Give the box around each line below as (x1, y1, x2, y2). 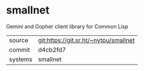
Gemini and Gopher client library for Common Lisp (6, 23, 129, 30)
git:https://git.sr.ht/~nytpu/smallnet (38, 36, 135, 44)
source (9, 36, 28, 44)
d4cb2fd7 (38, 45, 66, 53)
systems (9, 55, 32, 63)
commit (9, 45, 30, 53)
